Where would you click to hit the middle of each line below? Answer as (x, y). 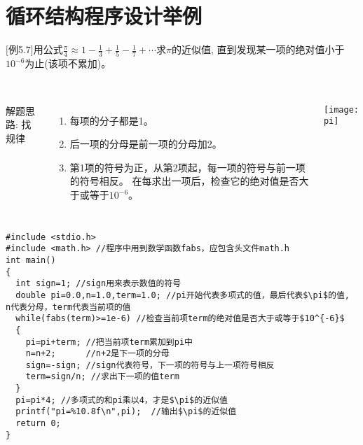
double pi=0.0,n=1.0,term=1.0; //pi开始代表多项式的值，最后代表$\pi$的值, (183, 295)
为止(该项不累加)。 (68, 63)
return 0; (38, 424)
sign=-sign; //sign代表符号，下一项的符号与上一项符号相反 (150, 365)
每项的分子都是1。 (111, 120)
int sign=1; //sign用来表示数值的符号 (98, 284)
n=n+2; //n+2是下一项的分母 (97, 354)
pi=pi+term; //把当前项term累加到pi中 (109, 342)
